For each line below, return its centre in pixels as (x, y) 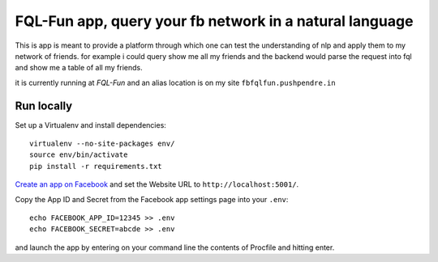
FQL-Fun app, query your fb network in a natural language (214, 21)
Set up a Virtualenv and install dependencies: (90, 125)
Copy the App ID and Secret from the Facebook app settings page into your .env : (152, 199)
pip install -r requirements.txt (96, 166)
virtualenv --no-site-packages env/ (102, 144)
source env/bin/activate (79, 155)
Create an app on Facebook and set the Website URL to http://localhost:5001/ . (157, 184)
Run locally (44, 106)
